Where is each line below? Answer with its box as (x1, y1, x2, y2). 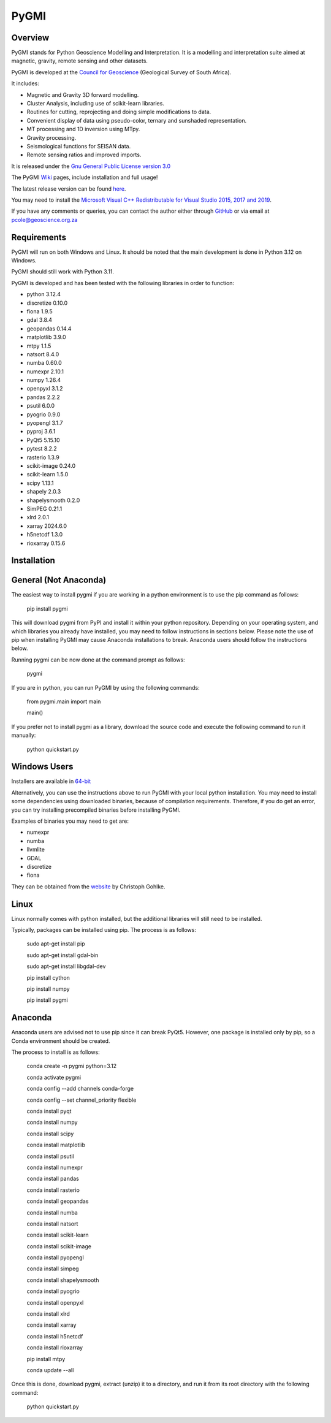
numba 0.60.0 (26, 359, 63, 367)
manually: (11, 731, 36, 739)
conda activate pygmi (26, 1074, 82, 1081)
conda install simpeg (26, 1265, 79, 1272)
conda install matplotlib (26, 1141, 86, 1149)
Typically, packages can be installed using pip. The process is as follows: (11, 926, 196, 933)
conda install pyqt (26, 1107, 72, 1115)
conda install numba (26, 1208, 78, 1216)
